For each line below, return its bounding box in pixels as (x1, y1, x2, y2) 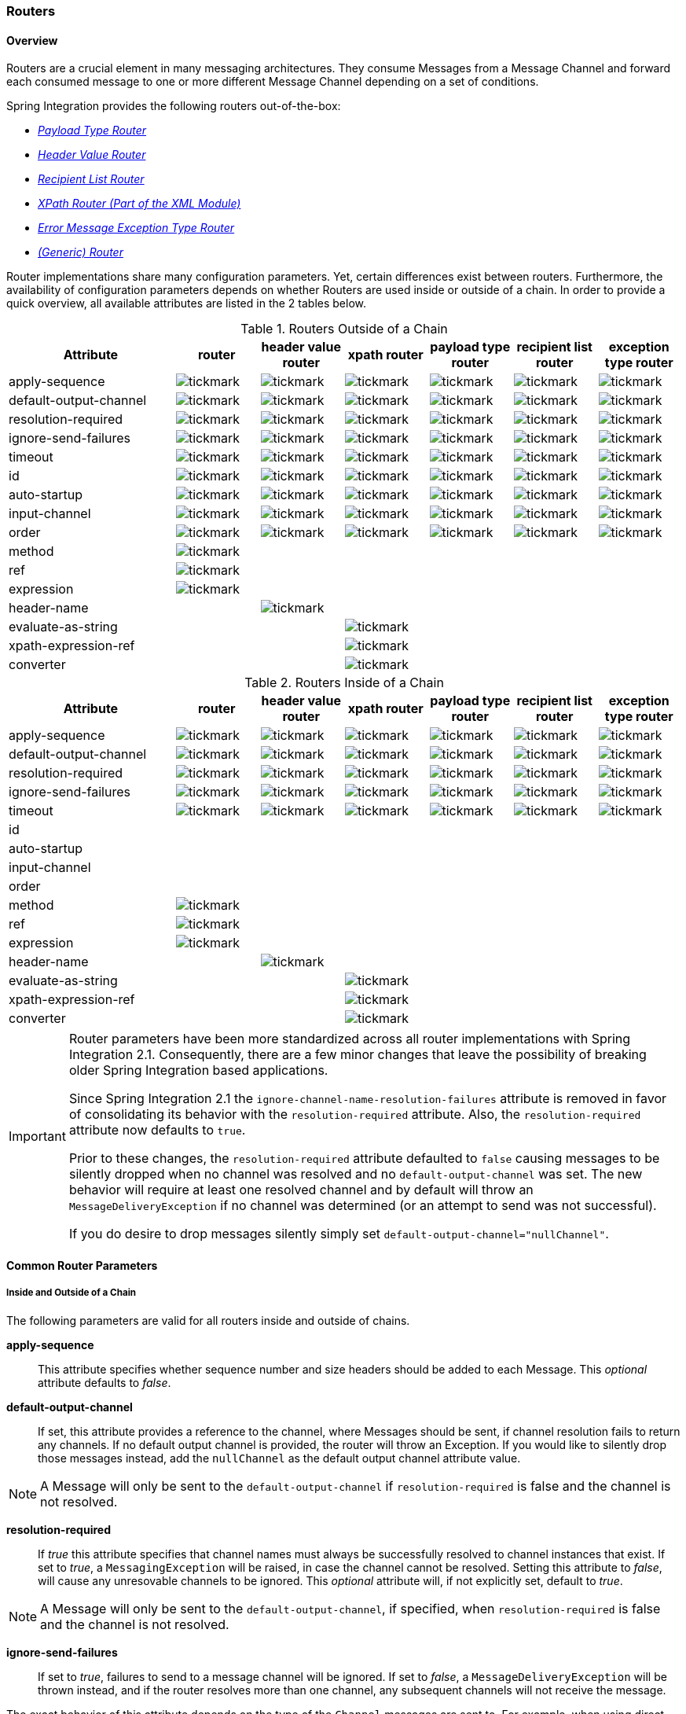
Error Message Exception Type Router (38, 221, 235, 235)
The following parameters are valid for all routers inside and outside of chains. (6, 1313, 410, 1327)
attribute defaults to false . (38, 1375, 171, 1389)
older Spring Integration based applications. (68, 1062, 328, 1079)
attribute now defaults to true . (68, 1122, 246, 1138)
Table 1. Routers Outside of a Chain (240, 321, 448, 337)
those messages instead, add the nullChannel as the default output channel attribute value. (38, 1451, 521, 1465)
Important (9, 1128, 66, 1145)
